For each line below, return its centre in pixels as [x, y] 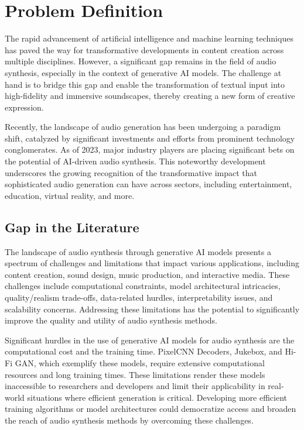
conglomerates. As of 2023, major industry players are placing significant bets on [150, 149]
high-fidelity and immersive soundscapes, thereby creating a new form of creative [150, 96]
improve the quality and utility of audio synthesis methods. [111, 320]
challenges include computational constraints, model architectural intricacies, [143, 286]
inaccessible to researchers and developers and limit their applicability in [135, 386]
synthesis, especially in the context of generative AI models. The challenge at [143, 72]
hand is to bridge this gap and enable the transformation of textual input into [145, 84]
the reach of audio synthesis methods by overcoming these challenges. [129, 420]
